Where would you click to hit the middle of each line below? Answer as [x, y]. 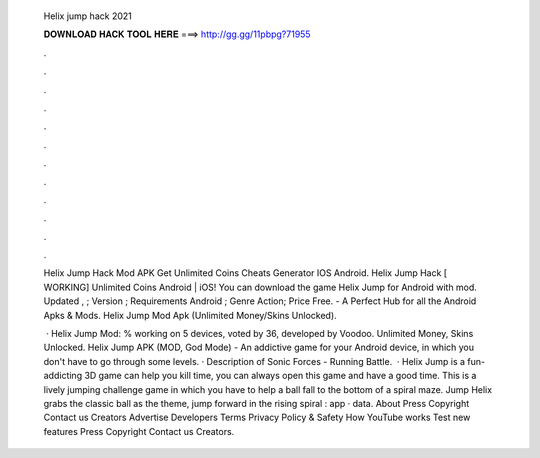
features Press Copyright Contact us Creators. [139, 431]
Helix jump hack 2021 [87, 16]
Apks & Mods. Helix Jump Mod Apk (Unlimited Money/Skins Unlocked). [190, 315]
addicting [63, 376]
